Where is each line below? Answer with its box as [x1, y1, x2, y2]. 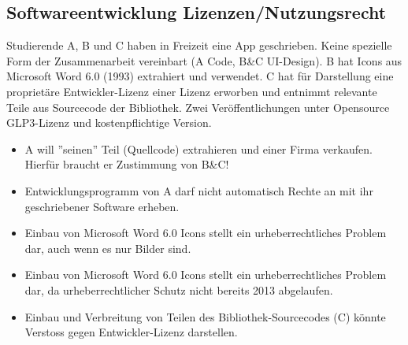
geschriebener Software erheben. [24, 198, 180, 214]
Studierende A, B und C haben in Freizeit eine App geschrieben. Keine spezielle [6, 37, 392, 54]
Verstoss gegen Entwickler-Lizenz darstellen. [24, 324, 238, 340]
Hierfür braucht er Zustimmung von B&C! [24, 156, 229, 172]
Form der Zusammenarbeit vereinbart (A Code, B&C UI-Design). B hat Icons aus [6, 52, 402, 69]
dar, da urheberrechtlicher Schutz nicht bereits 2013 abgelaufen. [24, 281, 333, 298]
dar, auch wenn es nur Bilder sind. [24, 239, 191, 256]
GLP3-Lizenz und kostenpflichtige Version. [6, 114, 212, 131]
